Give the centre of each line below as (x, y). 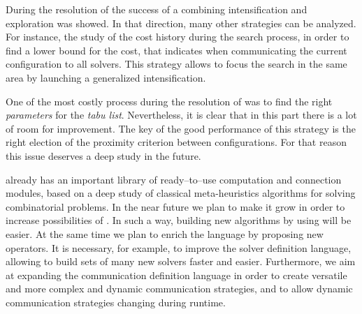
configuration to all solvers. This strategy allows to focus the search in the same (176, 64)
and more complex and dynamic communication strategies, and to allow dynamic (179, 289)
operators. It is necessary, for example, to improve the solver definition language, (179, 247)
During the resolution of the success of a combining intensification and (157, 9)
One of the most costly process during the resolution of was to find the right (169, 101)
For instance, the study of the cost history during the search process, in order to (178, 37)
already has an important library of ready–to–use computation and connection (174, 179)
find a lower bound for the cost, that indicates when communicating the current (176, 50)
